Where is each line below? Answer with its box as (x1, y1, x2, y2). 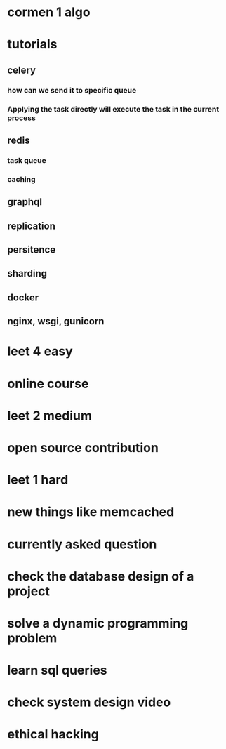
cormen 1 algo (7, 4, 91, 20)
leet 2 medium (7, 408, 93, 423)
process (7, 113, 36, 123)
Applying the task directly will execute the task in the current (7, 104, 220, 114)
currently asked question (7, 536, 157, 552)
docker (7, 291, 39, 303)
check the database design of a (7, 568, 194, 584)
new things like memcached (7, 504, 175, 520)
